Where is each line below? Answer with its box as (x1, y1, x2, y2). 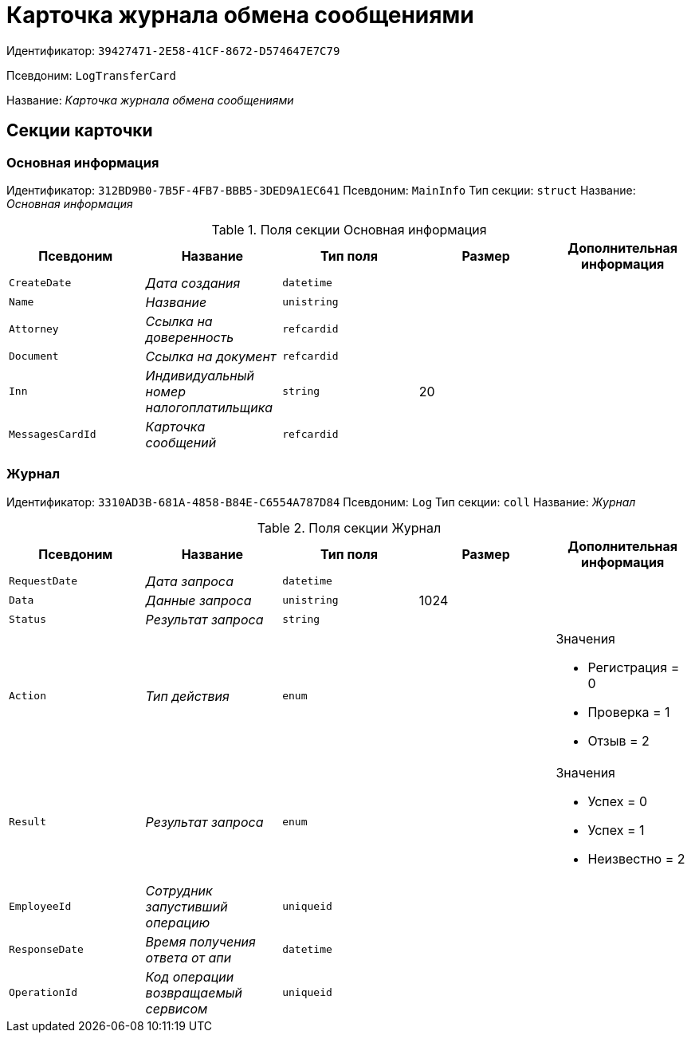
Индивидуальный (145, 367, 254, 384)
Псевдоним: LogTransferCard (6, 68, 176, 82)
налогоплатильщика (145, 399, 273, 415)
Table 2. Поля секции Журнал (257, 519, 442, 536)
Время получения (145, 933, 256, 950)
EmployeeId (9, 900, 72, 913)
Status (9, 613, 46, 626)
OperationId (9, 986, 78, 999)
